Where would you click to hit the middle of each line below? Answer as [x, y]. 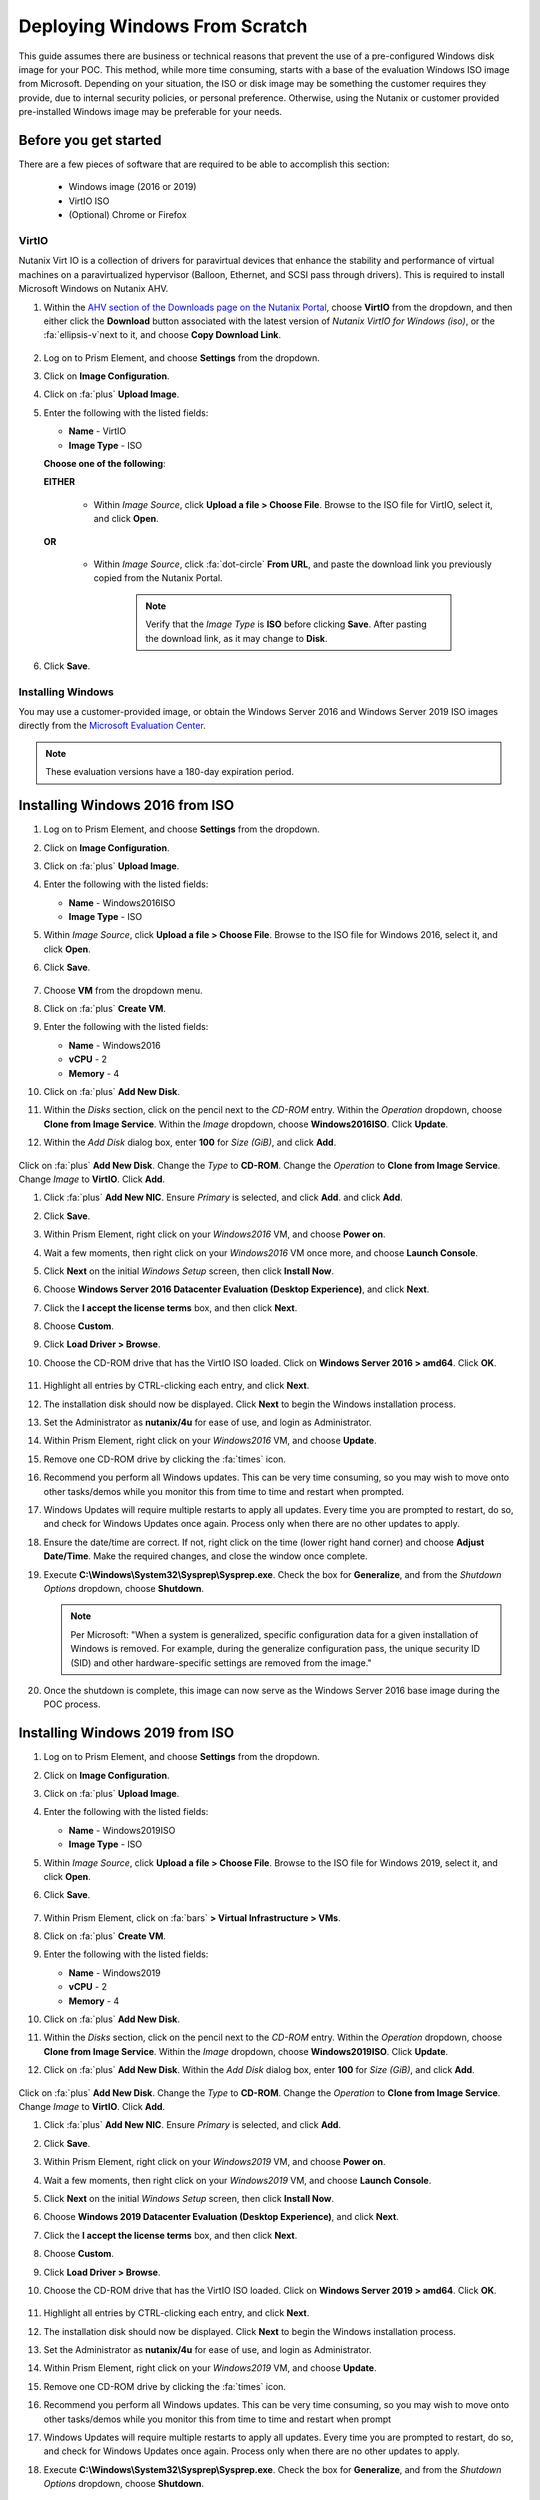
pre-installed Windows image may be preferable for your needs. [150, 112]
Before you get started [90, 140]
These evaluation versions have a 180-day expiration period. [170, 772]
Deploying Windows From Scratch [163, 26]
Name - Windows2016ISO [122, 902]
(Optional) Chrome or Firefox [127, 215]
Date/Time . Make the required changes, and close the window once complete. [206, 1556]
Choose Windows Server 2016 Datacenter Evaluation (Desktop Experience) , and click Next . [236, 1289]
